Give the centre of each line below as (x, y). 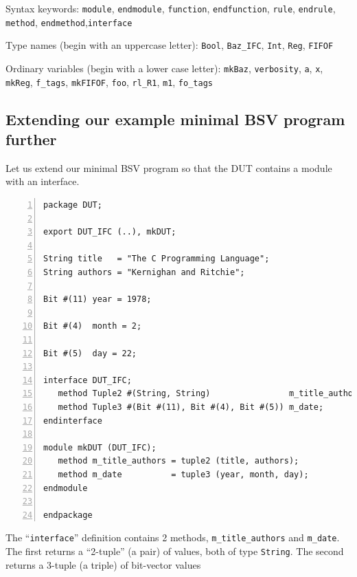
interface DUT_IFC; (88, 380)
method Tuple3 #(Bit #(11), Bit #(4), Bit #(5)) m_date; (191, 407)
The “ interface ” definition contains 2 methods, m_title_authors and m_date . (173, 537)
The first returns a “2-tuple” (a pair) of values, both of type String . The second (175, 551)
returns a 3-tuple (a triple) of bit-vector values (103, 564)
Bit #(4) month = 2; (93, 326)
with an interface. (43, 181)
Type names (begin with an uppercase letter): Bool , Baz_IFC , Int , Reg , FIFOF (170, 45)
